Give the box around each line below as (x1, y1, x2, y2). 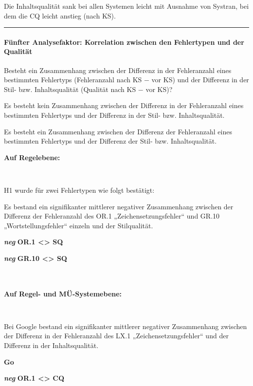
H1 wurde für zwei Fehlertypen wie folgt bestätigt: (4, 184, 155, 195)
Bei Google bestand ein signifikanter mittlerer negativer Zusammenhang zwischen (4, 321, 247, 331)
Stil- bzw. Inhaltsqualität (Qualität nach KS (4, 84, 136, 94)
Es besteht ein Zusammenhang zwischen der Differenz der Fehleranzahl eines (4, 126, 232, 136)
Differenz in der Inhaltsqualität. (4, 340, 99, 350)
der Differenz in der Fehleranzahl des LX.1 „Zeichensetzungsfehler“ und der (4, 331, 229, 341)
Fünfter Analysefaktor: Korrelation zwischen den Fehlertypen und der (4, 37, 244, 47)
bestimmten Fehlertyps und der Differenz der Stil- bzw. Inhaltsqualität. (4, 136, 217, 146)
